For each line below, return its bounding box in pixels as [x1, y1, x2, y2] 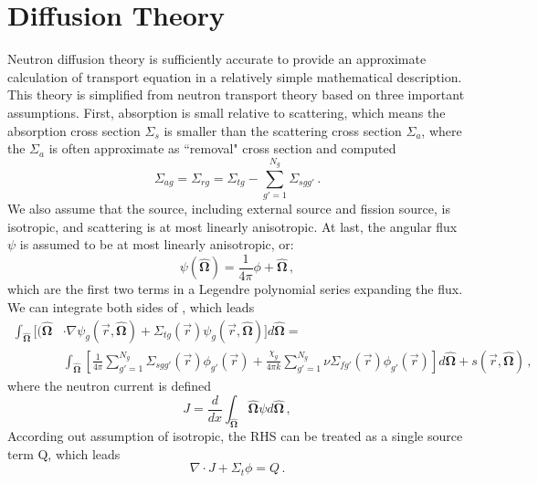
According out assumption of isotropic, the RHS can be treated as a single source [7, 426, 463, 446]
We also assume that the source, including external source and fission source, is [7, 199, 450, 218]
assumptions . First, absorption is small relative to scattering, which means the [7, 102, 446, 121]
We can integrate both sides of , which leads [7, 298, 255, 317]
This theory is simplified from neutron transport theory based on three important [7, 85, 465, 104]
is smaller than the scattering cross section [164, 121, 402, 140]
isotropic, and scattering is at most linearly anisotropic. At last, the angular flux [7, 216, 458, 236]
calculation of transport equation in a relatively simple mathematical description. [7, 67, 462, 86]
